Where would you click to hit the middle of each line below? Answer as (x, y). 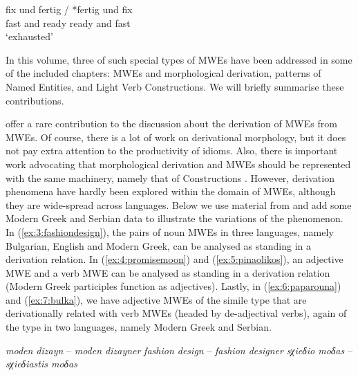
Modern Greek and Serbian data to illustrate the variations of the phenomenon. (175, 218)
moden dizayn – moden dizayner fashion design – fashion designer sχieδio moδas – (179, 350)
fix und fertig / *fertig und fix (69, 9)
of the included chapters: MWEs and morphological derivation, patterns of (163, 73)
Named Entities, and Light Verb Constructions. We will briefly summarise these (175, 86)
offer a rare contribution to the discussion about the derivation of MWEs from (171, 124)
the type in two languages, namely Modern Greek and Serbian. (139, 327)
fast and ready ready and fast (68, 22)
